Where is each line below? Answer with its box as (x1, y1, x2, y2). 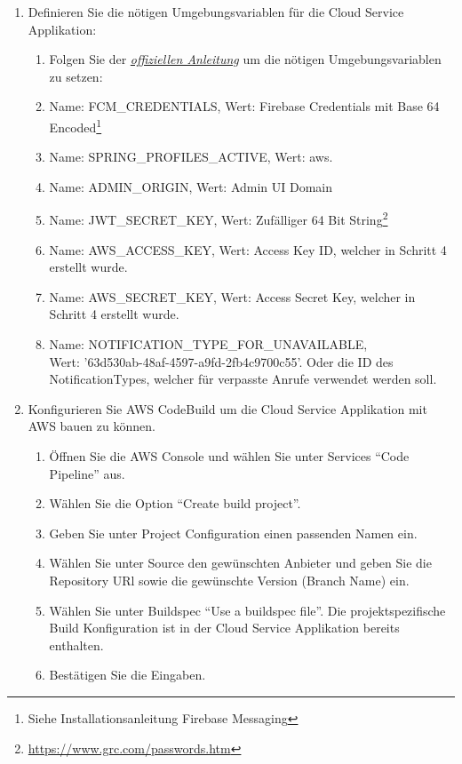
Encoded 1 (49, 115, 102, 136)
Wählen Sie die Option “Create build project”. (49, 494, 301, 513)
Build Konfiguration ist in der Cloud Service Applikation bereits (49, 618, 400, 637)
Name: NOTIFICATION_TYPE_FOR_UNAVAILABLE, (49, 335, 368, 354)
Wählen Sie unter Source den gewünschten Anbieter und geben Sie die (49, 553, 432, 572)
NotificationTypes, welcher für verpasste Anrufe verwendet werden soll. (49, 370, 437, 388)
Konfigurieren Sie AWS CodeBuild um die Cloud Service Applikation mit (28, 399, 427, 418)
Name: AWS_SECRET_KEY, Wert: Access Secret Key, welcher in (49, 287, 416, 306)
